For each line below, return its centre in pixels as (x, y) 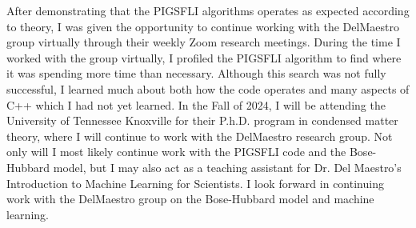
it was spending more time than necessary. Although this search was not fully (196, 73)
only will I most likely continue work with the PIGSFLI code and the (176, 152)
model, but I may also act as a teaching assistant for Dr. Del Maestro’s (227, 167)
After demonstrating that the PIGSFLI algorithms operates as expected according (208, 10)
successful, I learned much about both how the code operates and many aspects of (208, 88)
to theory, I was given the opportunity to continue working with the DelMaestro (203, 26)
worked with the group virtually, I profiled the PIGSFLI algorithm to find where (204, 57)
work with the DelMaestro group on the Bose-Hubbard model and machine (190, 199)
